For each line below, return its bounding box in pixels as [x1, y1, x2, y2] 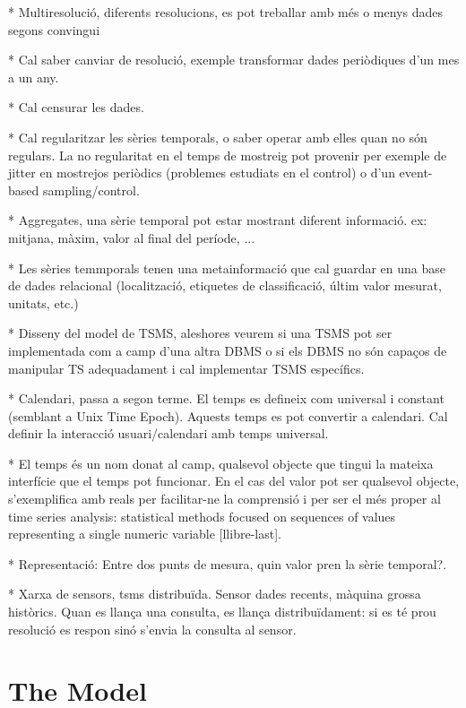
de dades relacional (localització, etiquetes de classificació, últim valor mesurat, [8, 276, 442, 295]
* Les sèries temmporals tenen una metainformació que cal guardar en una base [8, 258, 446, 277]
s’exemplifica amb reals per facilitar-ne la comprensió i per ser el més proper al [8, 489, 441, 508]
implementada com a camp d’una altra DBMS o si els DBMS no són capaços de [8, 341, 447, 359]
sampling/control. [42, 180, 140, 199]
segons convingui [8, 20, 100, 39]
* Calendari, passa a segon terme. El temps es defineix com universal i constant [8, 389, 444, 408]
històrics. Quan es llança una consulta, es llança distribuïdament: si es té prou [8, 602, 436, 621]
